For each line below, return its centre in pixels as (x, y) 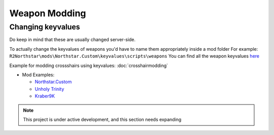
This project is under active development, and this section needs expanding (102, 119)
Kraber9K (45, 96)
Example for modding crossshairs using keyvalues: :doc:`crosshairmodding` (89, 65)
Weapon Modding (48, 13)
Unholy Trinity (49, 89)
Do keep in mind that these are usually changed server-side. (73, 40)
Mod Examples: (38, 75)
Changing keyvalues (45, 27)
